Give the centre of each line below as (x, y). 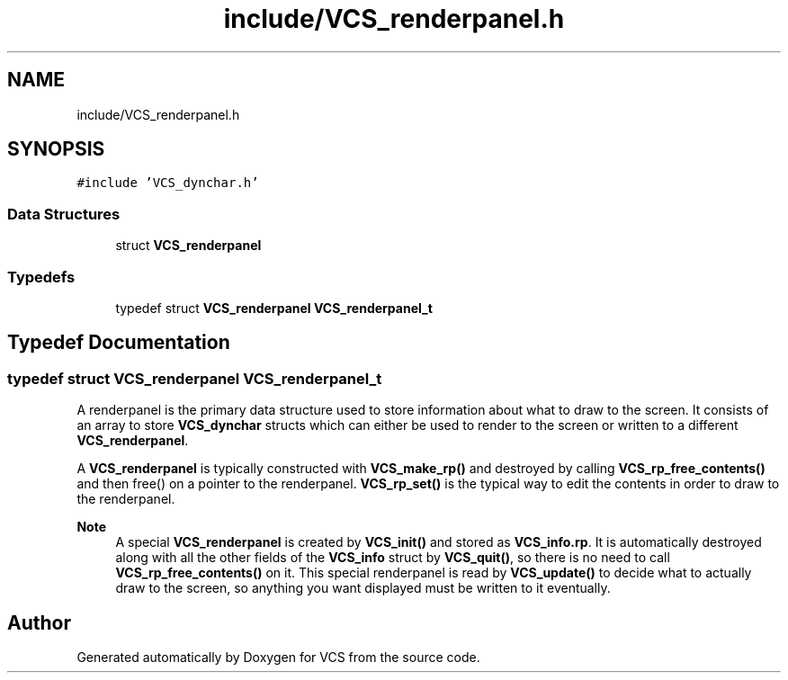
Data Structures (64, 214)
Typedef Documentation (119, 343)
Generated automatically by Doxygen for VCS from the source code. (278, 657)
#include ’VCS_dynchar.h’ (168, 183)
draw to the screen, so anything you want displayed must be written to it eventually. (363, 588)
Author (39, 622)
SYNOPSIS (56, 149)
